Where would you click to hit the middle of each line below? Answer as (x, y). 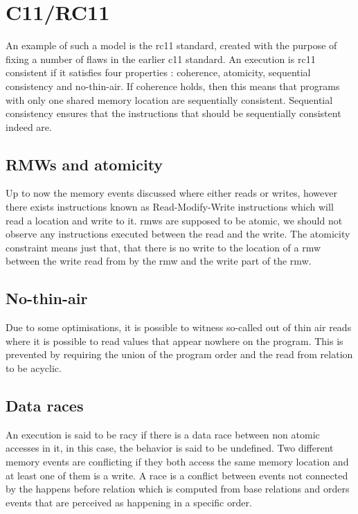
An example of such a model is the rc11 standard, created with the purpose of (171, 45)
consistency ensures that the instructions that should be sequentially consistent (173, 113)
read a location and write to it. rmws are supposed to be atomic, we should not (174, 220)
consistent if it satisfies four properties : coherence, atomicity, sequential (158, 72)
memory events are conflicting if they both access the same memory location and (177, 462)
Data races (45, 406)
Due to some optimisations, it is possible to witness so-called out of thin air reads (179, 327)
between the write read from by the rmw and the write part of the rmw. (159, 261)
